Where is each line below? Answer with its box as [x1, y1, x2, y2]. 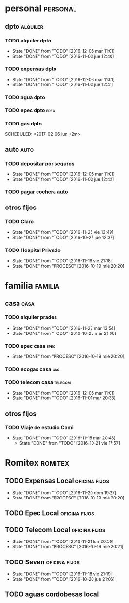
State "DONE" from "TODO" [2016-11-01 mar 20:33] [12, 395, 116, 401]
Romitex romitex [5, 457, 70, 469]
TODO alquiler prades [5, 314, 57, 321]
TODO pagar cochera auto [5, 188, 68, 195]
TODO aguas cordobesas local [5, 590, 99, 599]
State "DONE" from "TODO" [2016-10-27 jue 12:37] [12, 234, 114, 240]
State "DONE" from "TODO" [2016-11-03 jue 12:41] [12, 82, 113, 88]
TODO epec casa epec [5, 342, 56, 349]
